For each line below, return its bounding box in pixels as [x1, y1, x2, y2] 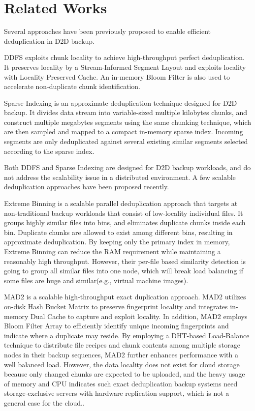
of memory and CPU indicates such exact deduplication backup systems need [4, 378, 238, 388]
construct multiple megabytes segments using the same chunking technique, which [4, 117, 252, 127]
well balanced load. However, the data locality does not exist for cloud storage [4, 359, 240, 369]
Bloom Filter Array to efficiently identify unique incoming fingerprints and [4, 321, 229, 331]
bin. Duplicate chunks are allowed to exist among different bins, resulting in [4, 227, 233, 237]
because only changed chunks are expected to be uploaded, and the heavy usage [4, 369, 245, 379]
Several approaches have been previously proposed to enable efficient [4, 26, 211, 36]
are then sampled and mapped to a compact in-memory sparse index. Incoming [4, 126, 243, 137]
